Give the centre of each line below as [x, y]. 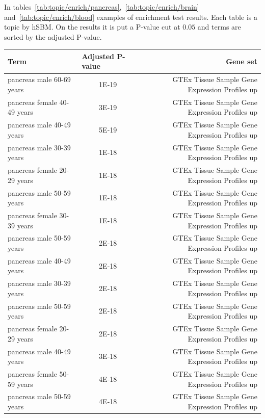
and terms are [219, 27]
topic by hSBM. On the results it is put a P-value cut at [92, 27]
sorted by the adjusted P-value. [53, 36]
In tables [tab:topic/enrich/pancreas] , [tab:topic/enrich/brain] [102, 7]
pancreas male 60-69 [39, 79]
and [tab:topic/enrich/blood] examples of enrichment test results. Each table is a [131, 17]
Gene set [242, 61]
